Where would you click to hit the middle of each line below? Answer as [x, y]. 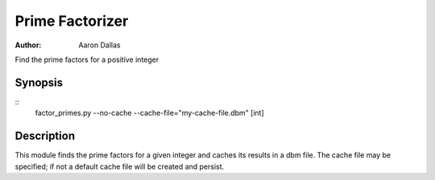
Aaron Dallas [99, 45]
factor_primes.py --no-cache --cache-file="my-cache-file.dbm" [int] [150, 113]
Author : [28, 45]
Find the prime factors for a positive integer [87, 59]
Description [45, 136]
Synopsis [39, 82]
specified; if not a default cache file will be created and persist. [120, 166]
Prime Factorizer [72, 21]
